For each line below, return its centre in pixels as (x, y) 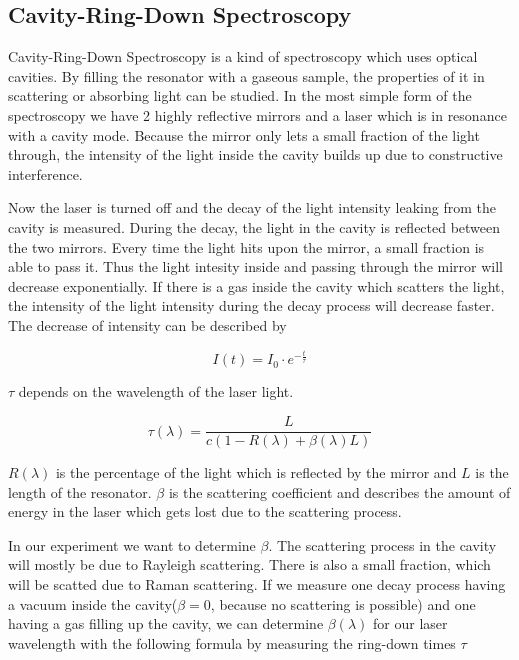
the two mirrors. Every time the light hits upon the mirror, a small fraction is (246, 246)
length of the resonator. (80, 491)
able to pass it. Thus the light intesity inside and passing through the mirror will (255, 266)
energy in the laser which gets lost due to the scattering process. (205, 511)
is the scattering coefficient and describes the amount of (339, 491)
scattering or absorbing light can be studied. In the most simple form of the (240, 95)
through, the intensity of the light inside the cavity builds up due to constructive (255, 154)
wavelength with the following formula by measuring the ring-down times (232, 642)
